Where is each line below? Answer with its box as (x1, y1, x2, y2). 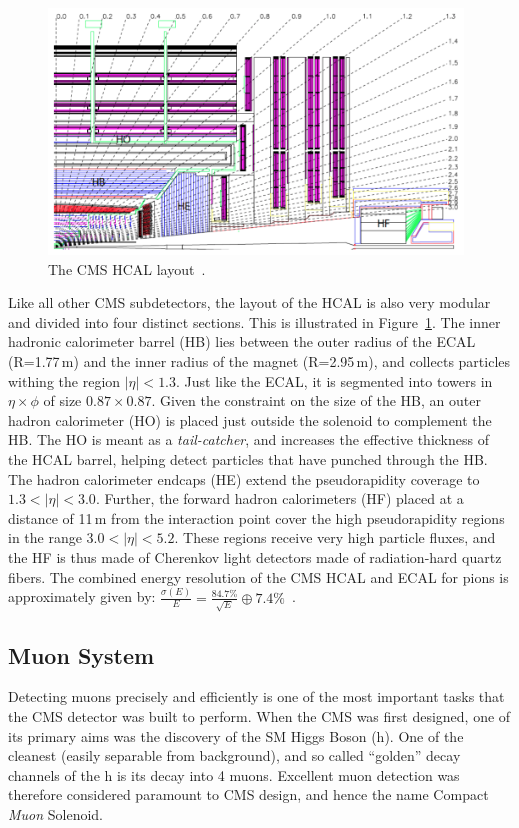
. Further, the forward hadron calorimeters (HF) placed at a (95, 488, 464, 509)
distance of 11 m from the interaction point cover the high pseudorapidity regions (8, 507, 505, 528)
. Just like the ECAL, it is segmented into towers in (176, 370, 493, 391)
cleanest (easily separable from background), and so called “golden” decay (8, 745, 461, 766)
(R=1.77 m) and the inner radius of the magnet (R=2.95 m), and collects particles (8, 351, 511, 372)
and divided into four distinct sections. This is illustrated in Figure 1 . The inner (8, 311, 501, 332)
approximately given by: (8, 586, 156, 607)
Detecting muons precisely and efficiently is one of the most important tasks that (8, 686, 505, 707)
